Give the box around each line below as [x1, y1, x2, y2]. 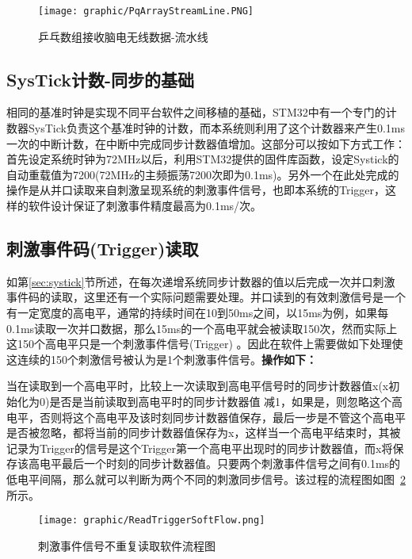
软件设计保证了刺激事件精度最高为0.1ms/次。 [28, 197, 262, 214]
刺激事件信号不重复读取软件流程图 [38, 537, 216, 553]
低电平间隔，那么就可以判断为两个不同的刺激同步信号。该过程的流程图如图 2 [6, 470, 406, 487]
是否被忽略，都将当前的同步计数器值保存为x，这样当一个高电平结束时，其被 [6, 424, 401, 441]
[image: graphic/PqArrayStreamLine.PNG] [38, 6, 254, 17]
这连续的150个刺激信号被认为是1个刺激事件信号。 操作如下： [6, 350, 317, 367]
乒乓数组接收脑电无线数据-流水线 [38, 28, 208, 44]
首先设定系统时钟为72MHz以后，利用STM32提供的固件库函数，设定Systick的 [6, 151, 399, 167]
